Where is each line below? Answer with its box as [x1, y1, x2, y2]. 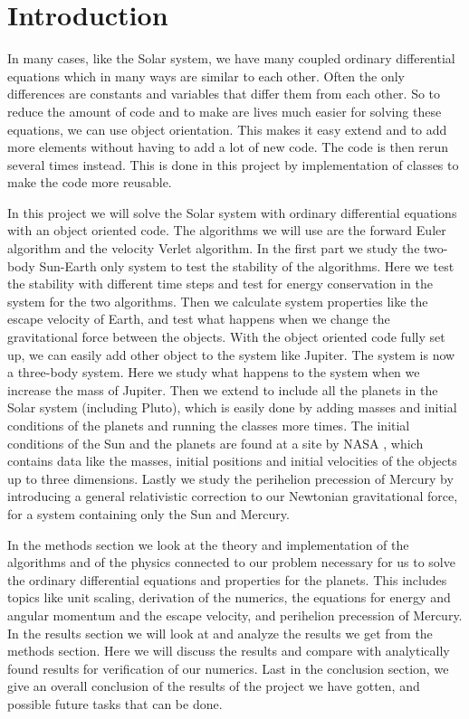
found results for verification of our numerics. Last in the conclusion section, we [7, 658, 449, 677]
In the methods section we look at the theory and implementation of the [7, 535, 409, 553]
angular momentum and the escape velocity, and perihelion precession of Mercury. [7, 605, 463, 624]
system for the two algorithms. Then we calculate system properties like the [7, 291, 428, 310]
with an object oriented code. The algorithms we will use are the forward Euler [7, 221, 446, 240]
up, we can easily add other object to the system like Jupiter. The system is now [7, 345, 455, 364]
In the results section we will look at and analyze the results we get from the [7, 623, 433, 642]
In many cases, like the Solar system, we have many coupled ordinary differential [7, 49, 455, 68]
